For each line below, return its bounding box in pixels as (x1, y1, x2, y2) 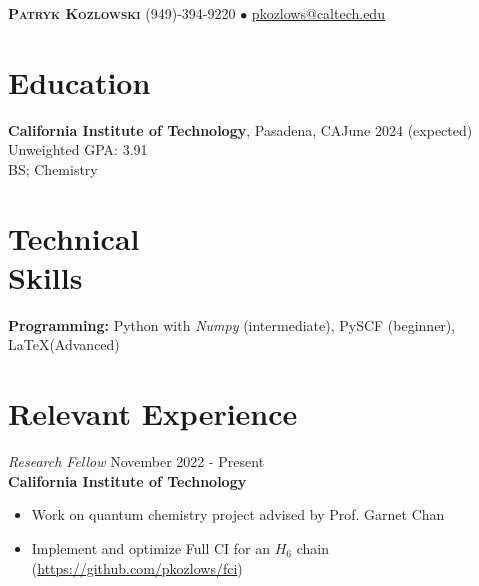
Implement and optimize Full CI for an (31, 537, 271, 558)
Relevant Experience (8, 393, 298, 434)
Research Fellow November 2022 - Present (8, 451, 265, 472)
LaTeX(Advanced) (8, 334, 120, 355)
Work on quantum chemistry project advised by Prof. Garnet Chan (31, 504, 445, 525)
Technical (8, 217, 140, 258)
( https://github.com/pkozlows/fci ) (31, 557, 243, 578)
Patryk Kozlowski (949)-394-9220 (8, 3, 236, 23)
